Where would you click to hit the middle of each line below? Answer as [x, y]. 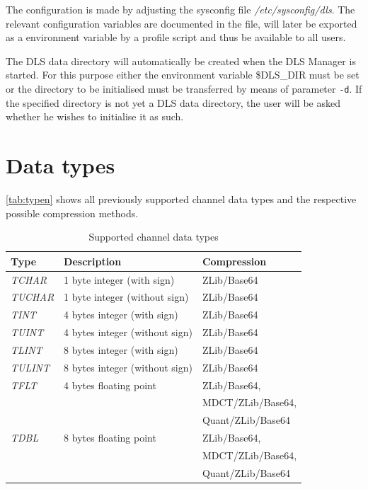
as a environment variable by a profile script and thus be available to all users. [176, 37]
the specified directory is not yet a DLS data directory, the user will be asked [173, 102]
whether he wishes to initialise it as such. [95, 116]
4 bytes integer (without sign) [128, 332]
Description [93, 261]
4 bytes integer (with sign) [121, 315]
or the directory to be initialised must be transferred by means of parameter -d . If [184, 88]
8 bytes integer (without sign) [128, 367]
